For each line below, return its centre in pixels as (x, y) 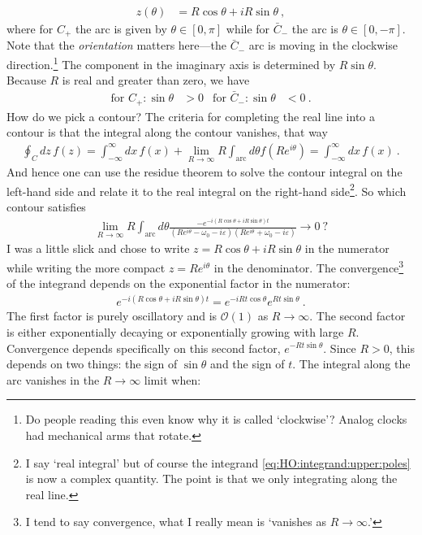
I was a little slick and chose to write (98, 248)
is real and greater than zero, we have (156, 80)
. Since (340, 348)
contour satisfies (46, 206)
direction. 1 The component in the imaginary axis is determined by (171, 63)
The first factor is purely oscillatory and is (112, 316)
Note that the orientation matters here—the (116, 45)
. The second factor (357, 316)
